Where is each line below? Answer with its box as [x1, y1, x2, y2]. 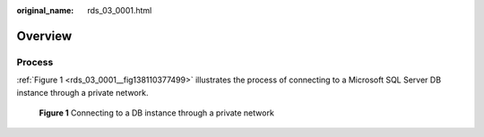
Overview [16, 28, 73, 44]
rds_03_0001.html [87, 5, 152, 15]
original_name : [16, 5, 74, 15]
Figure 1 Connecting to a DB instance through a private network [39, 107, 275, 118]
